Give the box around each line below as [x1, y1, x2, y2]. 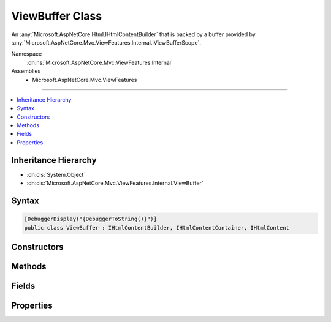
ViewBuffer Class [11, 9, 102, 23]
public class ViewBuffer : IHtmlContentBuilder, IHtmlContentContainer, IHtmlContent [24, 224, 289, 231]
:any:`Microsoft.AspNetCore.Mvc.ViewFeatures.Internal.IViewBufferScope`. [11, 39, 202, 46]
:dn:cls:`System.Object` [26, 171, 86, 178]
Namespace [11, 50, 42, 58]
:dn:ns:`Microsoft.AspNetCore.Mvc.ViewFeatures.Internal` [26, 59, 173, 66]
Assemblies [11, 67, 41, 75]
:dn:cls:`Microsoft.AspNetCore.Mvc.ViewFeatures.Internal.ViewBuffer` [26, 179, 204, 187]
